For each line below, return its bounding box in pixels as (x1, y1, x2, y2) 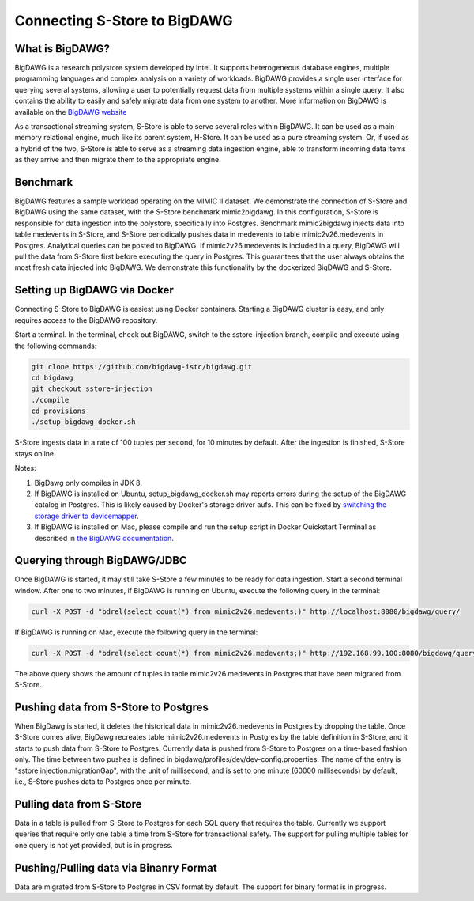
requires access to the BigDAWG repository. (14, 315, 158, 324)
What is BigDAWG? (14, 42, 111, 55)
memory (14, 133, 43, 142)
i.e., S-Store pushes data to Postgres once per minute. (14, 777, 192, 786)
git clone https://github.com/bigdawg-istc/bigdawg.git (31, 362, 253, 371)
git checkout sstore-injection (31, 384, 153, 393)
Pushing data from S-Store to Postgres (14, 701, 209, 714)
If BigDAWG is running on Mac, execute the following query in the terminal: (14, 627, 258, 637)
